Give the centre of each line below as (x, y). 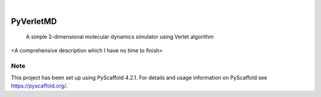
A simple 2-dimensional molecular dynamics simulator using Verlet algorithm (120, 37)
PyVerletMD (34, 21)
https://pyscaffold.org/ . (39, 86)
